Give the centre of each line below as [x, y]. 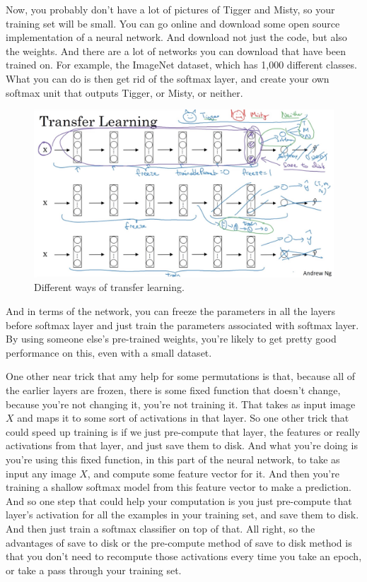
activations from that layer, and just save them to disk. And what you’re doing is [182, 445]
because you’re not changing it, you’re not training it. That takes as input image [181, 404]
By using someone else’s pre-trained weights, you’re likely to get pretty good [171, 339]
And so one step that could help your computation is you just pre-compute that [179, 500]
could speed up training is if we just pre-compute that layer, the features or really [183, 431]
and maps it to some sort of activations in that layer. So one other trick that [183, 418]
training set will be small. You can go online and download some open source [173, 23]
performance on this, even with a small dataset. [109, 352]
